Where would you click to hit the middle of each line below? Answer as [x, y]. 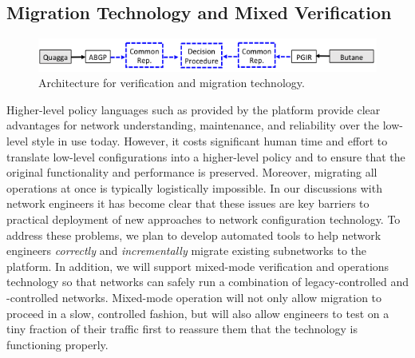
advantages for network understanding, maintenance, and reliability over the [193, 125]
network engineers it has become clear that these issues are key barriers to [188, 203]
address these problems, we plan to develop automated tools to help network [194, 235]
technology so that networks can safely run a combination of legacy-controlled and [207, 282]
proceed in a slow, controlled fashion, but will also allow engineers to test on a [198, 313]
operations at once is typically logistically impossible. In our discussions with [194, 187]
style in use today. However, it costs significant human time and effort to [209, 141]
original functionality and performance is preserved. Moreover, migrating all [192, 172]
